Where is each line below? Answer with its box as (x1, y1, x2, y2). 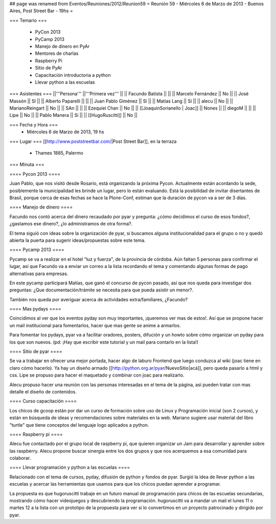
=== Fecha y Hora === (9, 121, 58, 128)
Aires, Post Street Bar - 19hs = (9, 8, 74, 14)
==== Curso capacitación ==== (9, 398, 77, 404)
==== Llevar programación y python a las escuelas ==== (9, 464, 130, 471)
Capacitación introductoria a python (35, 72, 111, 78)
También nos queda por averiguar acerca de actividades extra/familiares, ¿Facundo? (9, 296, 188, 302)
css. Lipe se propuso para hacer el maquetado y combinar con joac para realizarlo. (9, 372, 185, 379)
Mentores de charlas (35, 50, 79, 56)
